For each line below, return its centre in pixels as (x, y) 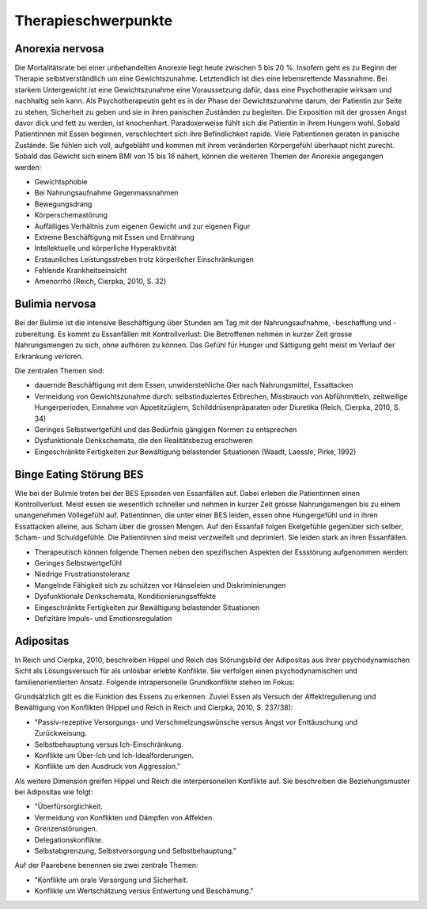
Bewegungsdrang (63, 204)
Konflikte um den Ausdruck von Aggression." (108, 767)
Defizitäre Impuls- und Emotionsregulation (103, 618)
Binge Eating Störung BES (79, 474)
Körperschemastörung (71, 215)
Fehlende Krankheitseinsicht (81, 271)
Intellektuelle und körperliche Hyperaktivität (106, 248)
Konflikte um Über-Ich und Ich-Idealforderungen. (114, 755)
